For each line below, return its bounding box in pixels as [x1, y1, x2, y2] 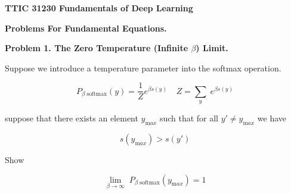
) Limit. [196, 42, 228, 54]
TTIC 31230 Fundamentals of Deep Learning [5, 2, 193, 14]
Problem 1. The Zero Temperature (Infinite [5, 42, 188, 54]
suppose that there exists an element [5, 112, 138, 124]
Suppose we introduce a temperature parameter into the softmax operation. [5, 61, 281, 74]
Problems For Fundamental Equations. [5, 21, 167, 34]
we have [257, 112, 287, 124]
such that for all [159, 112, 219, 124]
